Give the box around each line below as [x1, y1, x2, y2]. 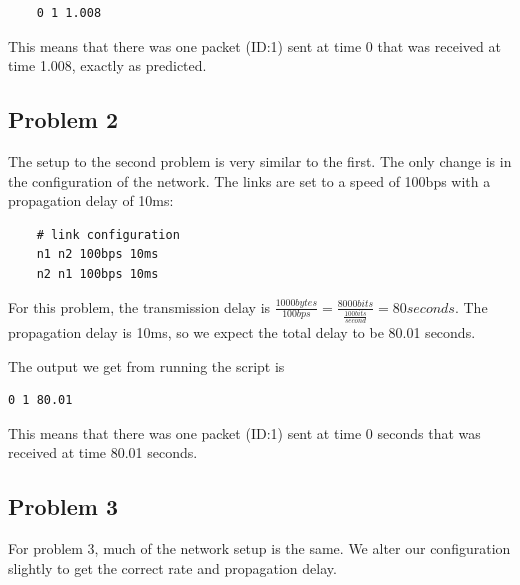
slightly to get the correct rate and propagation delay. [8, 557, 337, 578]
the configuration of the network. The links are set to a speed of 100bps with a [8, 170, 491, 191]
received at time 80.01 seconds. [8, 442, 198, 463]
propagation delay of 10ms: [8, 190, 174, 211]
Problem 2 [8, 104, 118, 135]
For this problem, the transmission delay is [8, 296, 271, 317]
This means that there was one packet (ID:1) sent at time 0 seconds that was [8, 422, 481, 443]
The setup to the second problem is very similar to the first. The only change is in [8, 150, 512, 171]
